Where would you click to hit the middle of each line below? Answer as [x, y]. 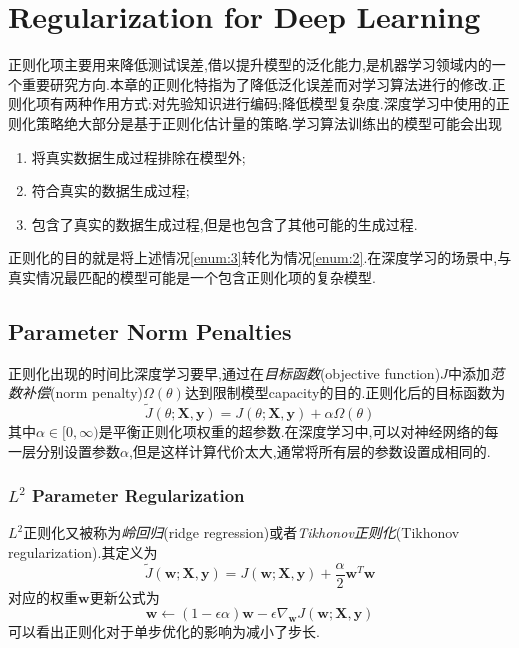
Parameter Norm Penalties [150, 330]
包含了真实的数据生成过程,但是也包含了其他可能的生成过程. [224, 223]
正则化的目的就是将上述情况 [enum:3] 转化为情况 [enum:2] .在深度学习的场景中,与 [260, 257]
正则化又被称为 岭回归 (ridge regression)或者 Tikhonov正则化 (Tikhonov [241, 532]
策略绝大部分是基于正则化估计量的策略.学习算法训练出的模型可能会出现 [268, 122]
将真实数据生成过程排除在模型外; [138, 156]
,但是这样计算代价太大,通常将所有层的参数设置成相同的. [309, 450]
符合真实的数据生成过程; [110, 190]
